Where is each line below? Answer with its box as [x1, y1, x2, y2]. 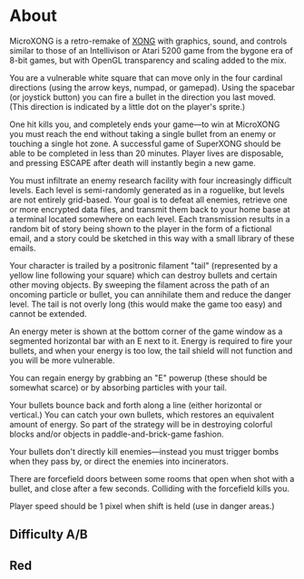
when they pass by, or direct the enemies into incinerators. [9, 456, 230, 466]
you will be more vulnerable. [9, 355, 115, 366]
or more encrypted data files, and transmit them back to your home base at [9, 203, 290, 214]
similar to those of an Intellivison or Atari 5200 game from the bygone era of [9, 44, 293, 55]
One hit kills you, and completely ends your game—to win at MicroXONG [9, 119, 280, 130]
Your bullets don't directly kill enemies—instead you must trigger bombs [9, 446, 279, 456]
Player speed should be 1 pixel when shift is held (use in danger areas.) [9, 500, 275, 511]
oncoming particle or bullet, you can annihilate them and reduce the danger [9, 289, 292, 299]
